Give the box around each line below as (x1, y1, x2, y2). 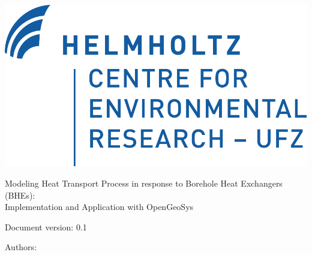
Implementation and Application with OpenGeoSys (5, 200, 194, 213)
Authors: (5, 241, 37, 253)
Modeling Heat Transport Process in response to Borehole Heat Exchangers (5, 176, 283, 189)
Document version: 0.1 (5, 220, 87, 233)
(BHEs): (5, 188, 35, 201)
